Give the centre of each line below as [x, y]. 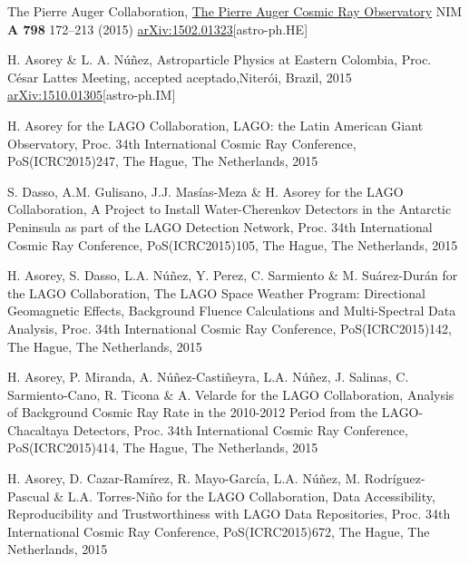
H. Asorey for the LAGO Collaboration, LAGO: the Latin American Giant [215, 125]
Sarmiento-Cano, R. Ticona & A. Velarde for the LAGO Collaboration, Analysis [231, 394]
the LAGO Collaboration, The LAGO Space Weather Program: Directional [216, 292]
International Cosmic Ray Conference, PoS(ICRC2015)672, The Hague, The [219, 531]
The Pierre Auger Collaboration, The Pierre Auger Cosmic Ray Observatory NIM [235, 11]
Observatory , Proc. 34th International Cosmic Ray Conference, [182, 143]
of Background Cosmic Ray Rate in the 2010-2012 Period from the [193, 412]
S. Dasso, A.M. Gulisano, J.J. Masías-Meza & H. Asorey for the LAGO [205, 191]
